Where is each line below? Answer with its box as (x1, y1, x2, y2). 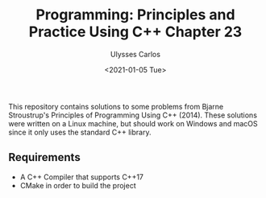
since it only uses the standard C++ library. (8, 127, 152, 137)
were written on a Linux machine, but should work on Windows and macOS (8, 118, 258, 128)
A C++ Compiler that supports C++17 (19, 171, 143, 182)
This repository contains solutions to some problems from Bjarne (8, 101, 224, 111)
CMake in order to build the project (19, 180, 136, 190)
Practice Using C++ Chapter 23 (28, 23, 243, 41)
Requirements (8, 151, 81, 164)
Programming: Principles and (35, 6, 235, 24)
